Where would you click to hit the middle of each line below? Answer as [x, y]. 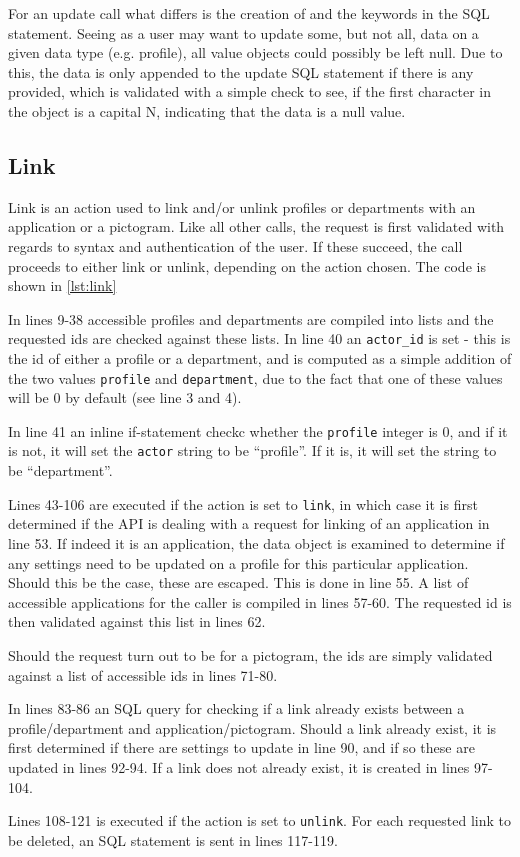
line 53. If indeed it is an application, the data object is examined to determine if [256, 542]
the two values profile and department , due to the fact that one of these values [255, 377]
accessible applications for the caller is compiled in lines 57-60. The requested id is [260, 601]
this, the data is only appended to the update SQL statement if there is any [241, 71]
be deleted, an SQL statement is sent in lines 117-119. [173, 839]
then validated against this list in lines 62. [137, 621]
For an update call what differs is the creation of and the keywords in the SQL [249, 13]
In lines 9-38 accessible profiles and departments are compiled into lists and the [251, 318]
